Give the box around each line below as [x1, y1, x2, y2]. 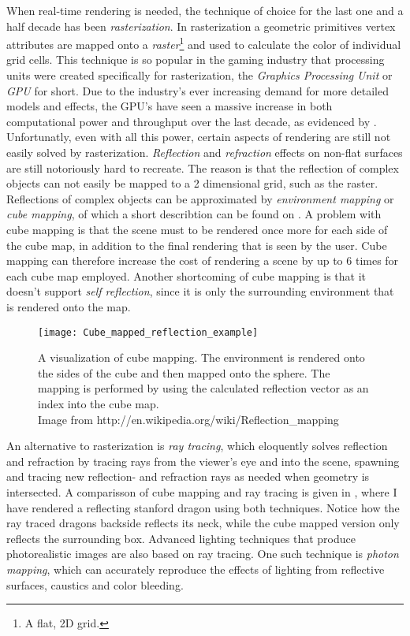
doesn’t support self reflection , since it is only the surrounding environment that [6, 283, 394, 299]
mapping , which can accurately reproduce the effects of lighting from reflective [6, 560, 385, 577]
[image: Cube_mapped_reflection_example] [38, 326, 259, 338]
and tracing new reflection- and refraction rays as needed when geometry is [6, 468, 370, 485]
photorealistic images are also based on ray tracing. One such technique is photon [6, 545, 399, 562]
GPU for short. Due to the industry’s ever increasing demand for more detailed [6, 82, 389, 99]
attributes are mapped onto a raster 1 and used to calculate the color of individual [6, 34, 401, 52]
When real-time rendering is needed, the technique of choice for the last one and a [6, 2, 404, 18]
